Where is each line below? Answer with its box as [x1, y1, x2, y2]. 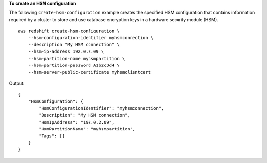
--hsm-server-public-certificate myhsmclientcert [28, 69, 151, 75]
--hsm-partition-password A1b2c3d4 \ [28, 63, 120, 68]
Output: [9, 80, 25, 86]
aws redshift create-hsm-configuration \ [18, 28, 120, 34]
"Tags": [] [39, 133, 65, 139]
